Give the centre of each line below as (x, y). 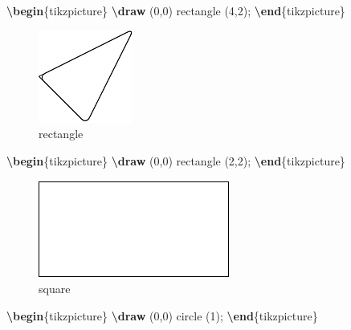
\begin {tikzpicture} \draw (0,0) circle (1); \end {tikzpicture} (162, 315)
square (55, 288)
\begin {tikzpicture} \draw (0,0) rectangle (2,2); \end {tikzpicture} (176, 160)
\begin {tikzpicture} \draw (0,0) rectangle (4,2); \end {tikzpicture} (176, 10)
